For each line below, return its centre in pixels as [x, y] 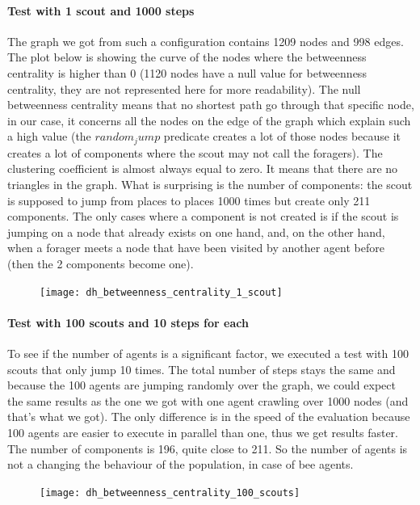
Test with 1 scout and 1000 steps [101, 10]
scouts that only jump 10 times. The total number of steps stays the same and [202, 369]
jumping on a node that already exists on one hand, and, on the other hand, [196, 231]
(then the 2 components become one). [101, 263]
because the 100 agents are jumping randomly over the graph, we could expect [202, 385]
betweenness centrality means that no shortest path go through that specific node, [211, 105]
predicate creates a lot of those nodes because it [282, 136]
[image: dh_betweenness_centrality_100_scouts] [170, 492]
